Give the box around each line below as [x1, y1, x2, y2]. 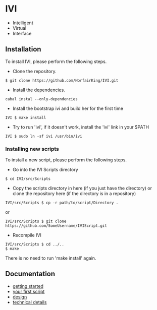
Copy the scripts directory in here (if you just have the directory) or [12, 185, 152, 192]
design [12, 293, 27, 300]
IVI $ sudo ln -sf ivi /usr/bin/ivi [5, 134, 82, 139]
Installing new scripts [5, 145, 59, 152]
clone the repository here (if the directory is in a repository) [12, 191, 136, 197]
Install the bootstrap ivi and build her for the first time [12, 105, 124, 111]
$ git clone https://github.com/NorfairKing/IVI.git [5, 78, 119, 83]
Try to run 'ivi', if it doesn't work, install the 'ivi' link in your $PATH [12, 124, 149, 130]
